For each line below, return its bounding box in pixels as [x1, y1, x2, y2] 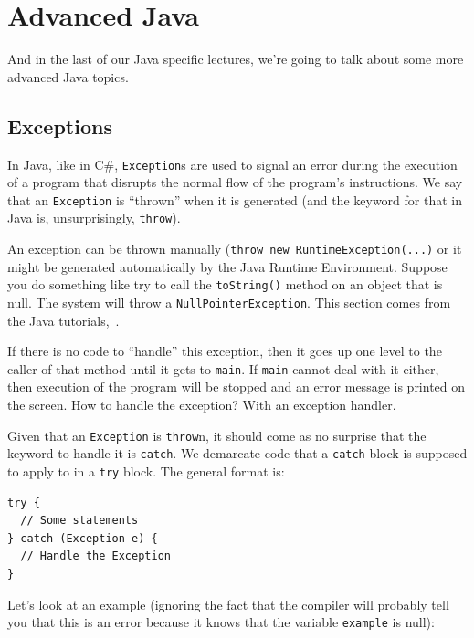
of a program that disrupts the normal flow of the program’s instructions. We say [7, 173, 463, 192]
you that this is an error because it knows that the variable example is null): [7, 612, 435, 632]
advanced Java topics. [7, 67, 129, 86]
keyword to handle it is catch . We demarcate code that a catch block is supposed [7, 444, 468, 463]
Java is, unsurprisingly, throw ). [7, 208, 181, 227]
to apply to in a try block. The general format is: [7, 461, 285, 480]
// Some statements [20, 514, 139, 528]
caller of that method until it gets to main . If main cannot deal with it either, [7, 359, 439, 378]
